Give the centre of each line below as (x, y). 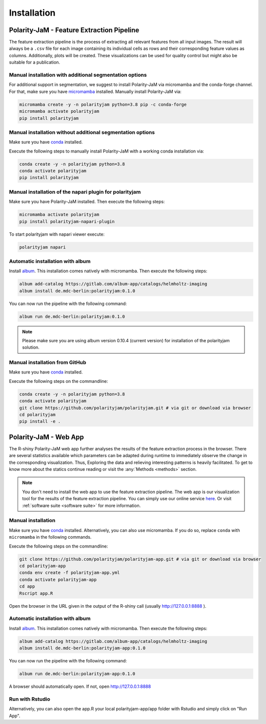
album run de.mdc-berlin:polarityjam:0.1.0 (72, 316)
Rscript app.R (36, 593)
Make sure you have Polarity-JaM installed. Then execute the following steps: (87, 202)
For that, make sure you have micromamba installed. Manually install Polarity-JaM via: (95, 91)
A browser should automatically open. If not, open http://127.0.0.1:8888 (80, 686)
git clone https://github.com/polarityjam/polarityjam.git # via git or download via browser (135, 408)
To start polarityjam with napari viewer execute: (57, 234)
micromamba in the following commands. (50, 537)
